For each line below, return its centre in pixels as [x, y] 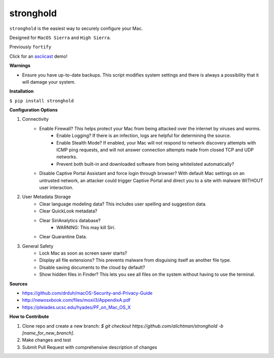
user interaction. [56, 187]
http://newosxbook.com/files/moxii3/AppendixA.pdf [76, 300]
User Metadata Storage [46, 197]
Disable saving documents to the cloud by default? [92, 267]
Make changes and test [46, 340]
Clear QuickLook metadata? [68, 211]
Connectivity [36, 119]
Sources [19, 283]
